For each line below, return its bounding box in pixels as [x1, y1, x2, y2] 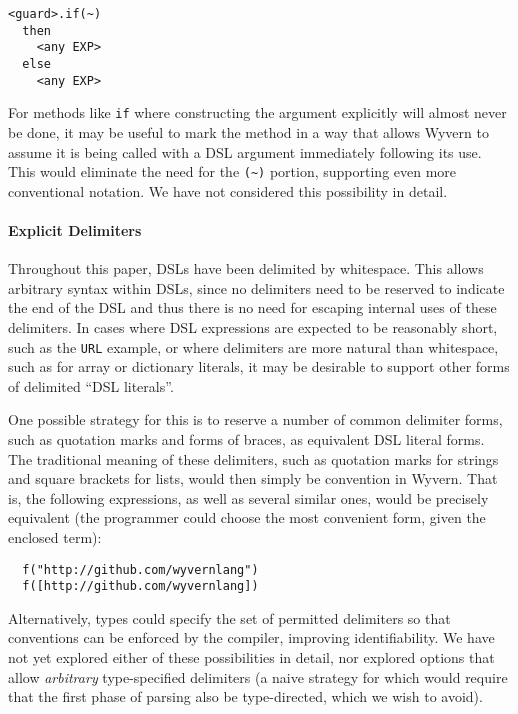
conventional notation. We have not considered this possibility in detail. [8, 180, 448, 201]
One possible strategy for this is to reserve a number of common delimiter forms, [8, 409, 503, 430]
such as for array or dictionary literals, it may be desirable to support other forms [8, 356, 510, 377]
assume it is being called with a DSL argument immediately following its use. [8, 141, 482, 162]
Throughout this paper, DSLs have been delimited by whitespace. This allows [8, 258, 484, 279]
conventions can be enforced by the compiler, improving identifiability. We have [8, 627, 495, 648]
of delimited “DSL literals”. [8, 375, 174, 396]
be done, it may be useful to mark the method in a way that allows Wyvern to [8, 121, 489, 142]
